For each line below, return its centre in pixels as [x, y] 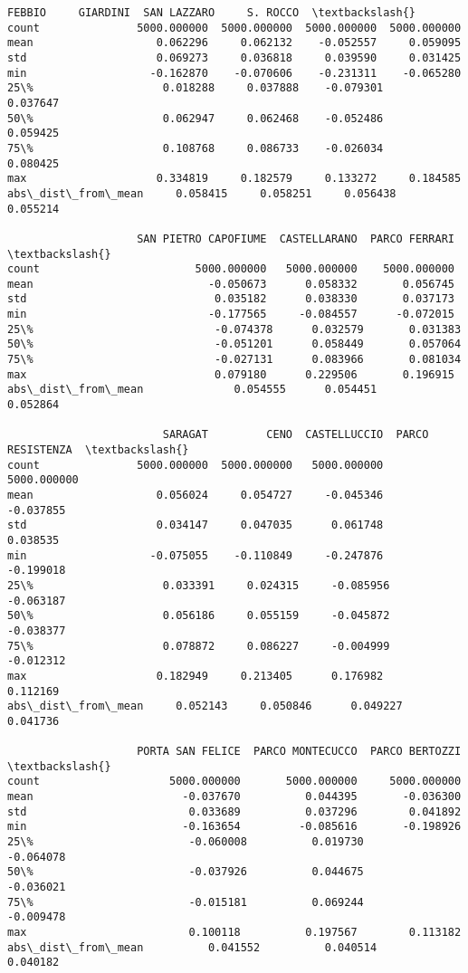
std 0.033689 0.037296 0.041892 [234, 811]
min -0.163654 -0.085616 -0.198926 [234, 827]
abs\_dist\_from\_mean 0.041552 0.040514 [192, 947]
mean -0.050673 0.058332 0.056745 [231, 284]
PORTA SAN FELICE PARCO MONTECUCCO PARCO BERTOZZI [299, 752]
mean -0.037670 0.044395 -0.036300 [234, 797]
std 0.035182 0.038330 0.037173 [231, 299]
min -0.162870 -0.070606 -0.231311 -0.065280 [234, 73]
